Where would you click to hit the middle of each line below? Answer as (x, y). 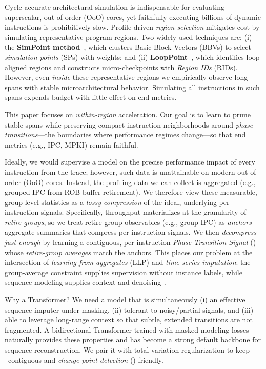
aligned (16, 67)
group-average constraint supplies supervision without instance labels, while (124, 272)
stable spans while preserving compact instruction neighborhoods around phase (129, 124)
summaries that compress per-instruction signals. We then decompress (147, 232)
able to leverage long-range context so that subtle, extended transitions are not (129, 320)
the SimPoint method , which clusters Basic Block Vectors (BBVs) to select (128, 47)
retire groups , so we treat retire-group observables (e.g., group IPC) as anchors (128, 222)
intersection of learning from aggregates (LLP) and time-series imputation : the (128, 262)
